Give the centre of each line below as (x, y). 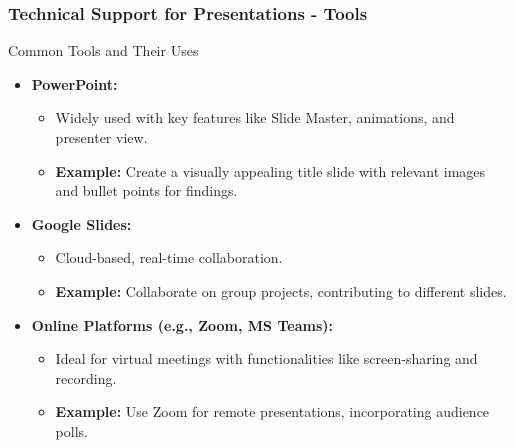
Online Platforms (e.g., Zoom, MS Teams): (182, 324)
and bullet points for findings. (146, 190)
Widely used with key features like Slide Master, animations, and (255, 117)
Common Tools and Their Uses (103, 50)
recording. (86, 377)
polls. (71, 430)
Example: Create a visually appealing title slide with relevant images (270, 170)
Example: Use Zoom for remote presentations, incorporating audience (272, 411)
